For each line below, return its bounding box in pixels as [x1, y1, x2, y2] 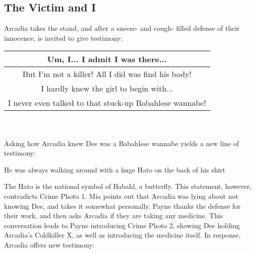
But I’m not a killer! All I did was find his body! [22, 68, 192, 80]
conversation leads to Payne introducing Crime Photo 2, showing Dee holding [4, 220, 240, 230]
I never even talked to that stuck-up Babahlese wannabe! [8, 97, 206, 109]
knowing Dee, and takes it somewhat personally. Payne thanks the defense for [4, 200, 241, 211]
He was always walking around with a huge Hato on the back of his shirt [4, 164, 226, 174]
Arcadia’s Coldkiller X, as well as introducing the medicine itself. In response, [4, 230, 241, 240]
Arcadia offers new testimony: [4, 239, 95, 250]
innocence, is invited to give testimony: [4, 32, 123, 43]
